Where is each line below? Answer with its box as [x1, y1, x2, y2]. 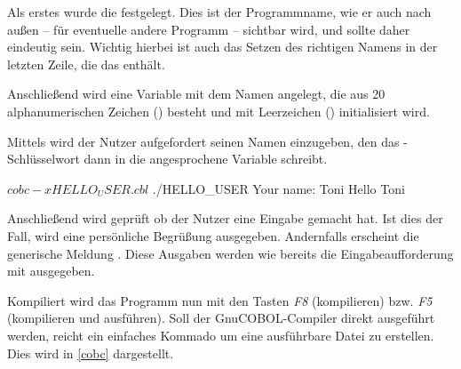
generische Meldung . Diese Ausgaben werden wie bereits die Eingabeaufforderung [7, 244, 454, 262]
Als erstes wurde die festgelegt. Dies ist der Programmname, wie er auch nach [7, 3, 432, 20]
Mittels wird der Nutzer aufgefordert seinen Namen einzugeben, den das [7, 132, 400, 150]
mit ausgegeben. [7, 261, 95, 280]
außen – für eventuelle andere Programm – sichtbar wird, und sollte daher [7, 20, 410, 38]
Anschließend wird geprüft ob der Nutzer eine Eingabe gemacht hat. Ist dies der [7, 209, 443, 228]
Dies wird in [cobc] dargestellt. [7, 343, 174, 362]
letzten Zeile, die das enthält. [7, 54, 165, 73]
